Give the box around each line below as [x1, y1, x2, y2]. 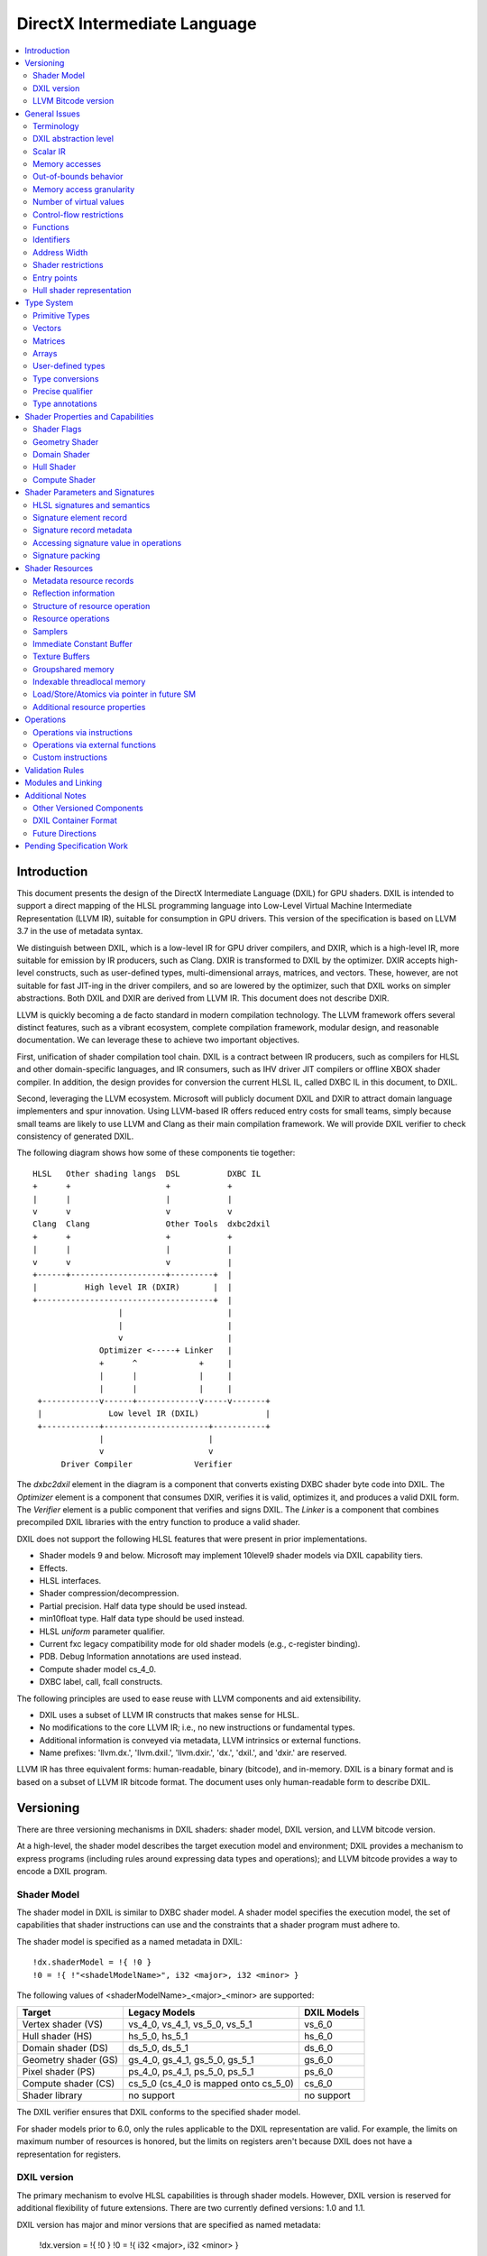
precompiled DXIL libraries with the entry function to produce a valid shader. [16, 1517, 301, 1528]
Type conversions [32, 373, 99, 384]
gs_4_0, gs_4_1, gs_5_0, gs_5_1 [127, 2054, 254, 2066]
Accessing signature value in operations [32, 537, 182, 548]
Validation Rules [24, 764, 85, 775]
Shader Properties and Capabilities [24, 411, 154, 421]
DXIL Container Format [32, 815, 117, 826]
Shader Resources [24, 562, 94, 573]
